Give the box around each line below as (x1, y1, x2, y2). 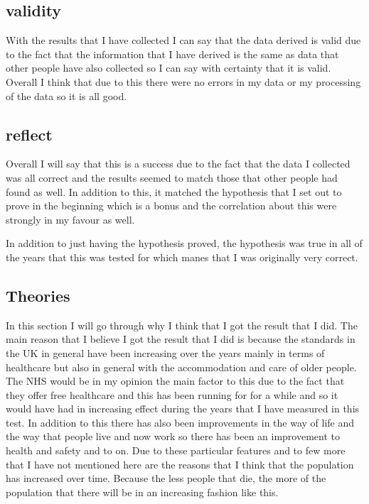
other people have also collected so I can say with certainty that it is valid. (6, 60, 331, 75)
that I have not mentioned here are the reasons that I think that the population (6, 456, 354, 471)
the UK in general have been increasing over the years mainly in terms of (6, 345, 325, 360)
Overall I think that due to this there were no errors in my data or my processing (6, 74, 361, 89)
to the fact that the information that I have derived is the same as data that (6, 46, 339, 61)
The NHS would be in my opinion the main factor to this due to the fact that (6, 373, 345, 388)
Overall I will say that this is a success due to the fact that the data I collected (6, 156, 351, 171)
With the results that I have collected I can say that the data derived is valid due (6, 33, 361, 48)
